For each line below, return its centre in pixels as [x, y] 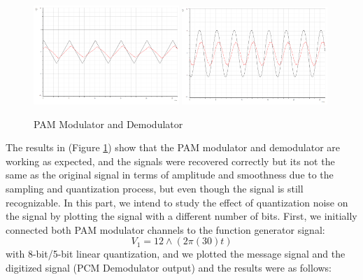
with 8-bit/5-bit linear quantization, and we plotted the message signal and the [176, 254]
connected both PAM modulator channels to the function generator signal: [165, 229]
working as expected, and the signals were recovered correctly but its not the [170, 161]
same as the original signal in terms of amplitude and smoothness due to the [170, 175]
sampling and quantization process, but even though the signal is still [155, 188]
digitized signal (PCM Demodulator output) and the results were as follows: [169, 267]
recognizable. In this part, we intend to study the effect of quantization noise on [177, 202]
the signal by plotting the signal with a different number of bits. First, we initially [181, 216]
